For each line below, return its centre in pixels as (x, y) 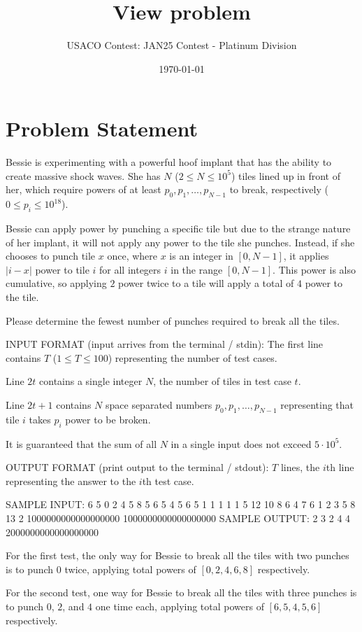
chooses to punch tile (51, 256)
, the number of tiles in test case (222, 381)
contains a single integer (91, 381)
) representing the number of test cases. (193, 357)
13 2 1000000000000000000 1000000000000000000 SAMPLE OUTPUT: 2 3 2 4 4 (178, 518)
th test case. (168, 480)
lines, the (300, 467)
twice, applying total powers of (130, 569)
